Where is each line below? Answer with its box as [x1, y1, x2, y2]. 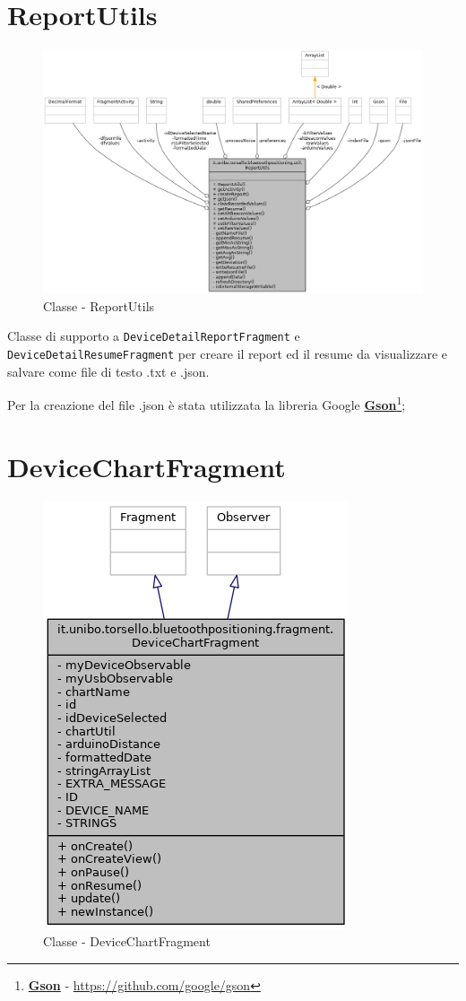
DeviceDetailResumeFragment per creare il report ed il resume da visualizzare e [7, 344, 448, 362]
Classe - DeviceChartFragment [43, 932, 211, 951]
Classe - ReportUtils [43, 296, 155, 315]
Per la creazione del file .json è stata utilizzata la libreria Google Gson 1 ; [7, 393, 406, 413]
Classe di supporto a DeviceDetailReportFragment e [7, 326, 300, 345]
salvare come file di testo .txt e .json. [7, 361, 210, 380]
